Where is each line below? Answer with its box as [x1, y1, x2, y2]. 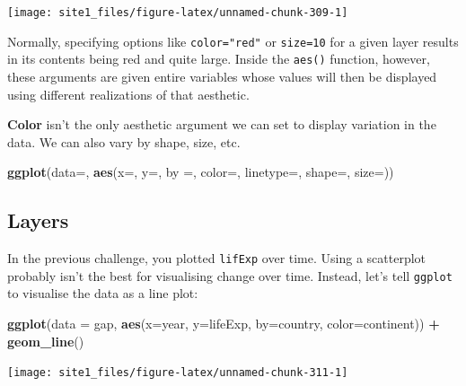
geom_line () [7, 331, 84, 350]
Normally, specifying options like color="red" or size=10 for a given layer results [7, 31, 459, 50]
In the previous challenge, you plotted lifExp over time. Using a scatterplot [7, 249, 426, 268]
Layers [7, 206, 69, 234]
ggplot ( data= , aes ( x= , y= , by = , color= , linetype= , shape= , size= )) [7, 162, 394, 181]
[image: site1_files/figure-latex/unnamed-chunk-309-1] [7, 6, 348, 19]
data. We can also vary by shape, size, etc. [7, 132, 241, 151]
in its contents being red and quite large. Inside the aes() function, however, [7, 49, 430, 68]
